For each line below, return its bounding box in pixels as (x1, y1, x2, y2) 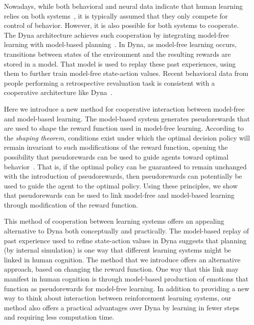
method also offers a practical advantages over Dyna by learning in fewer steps (4, 302, 240, 312)
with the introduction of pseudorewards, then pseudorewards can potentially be (4, 171, 242, 181)
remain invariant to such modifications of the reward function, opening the (4, 142, 228, 152)
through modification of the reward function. (4, 199, 138, 209)
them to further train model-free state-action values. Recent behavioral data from (4, 68, 249, 78)
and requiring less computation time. (4, 312, 115, 322)
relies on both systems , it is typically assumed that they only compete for (4, 10, 228, 21)
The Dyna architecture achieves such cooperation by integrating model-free (4, 29, 230, 40)
